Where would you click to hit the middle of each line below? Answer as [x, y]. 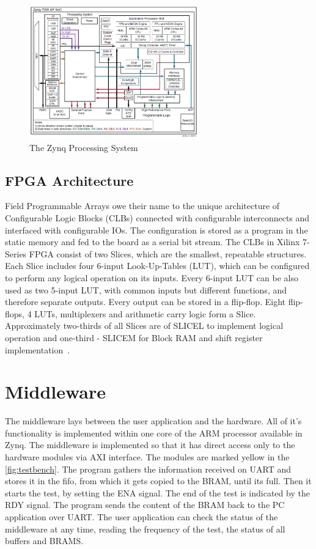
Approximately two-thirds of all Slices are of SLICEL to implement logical [144, 326]
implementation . [38, 349]
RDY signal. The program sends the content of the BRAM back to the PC [145, 505]
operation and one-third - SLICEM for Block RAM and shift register [134, 337]
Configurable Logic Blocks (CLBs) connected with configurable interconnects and [157, 218]
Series [16, 253]
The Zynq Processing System [84, 147]
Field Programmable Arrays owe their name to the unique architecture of [142, 206]
